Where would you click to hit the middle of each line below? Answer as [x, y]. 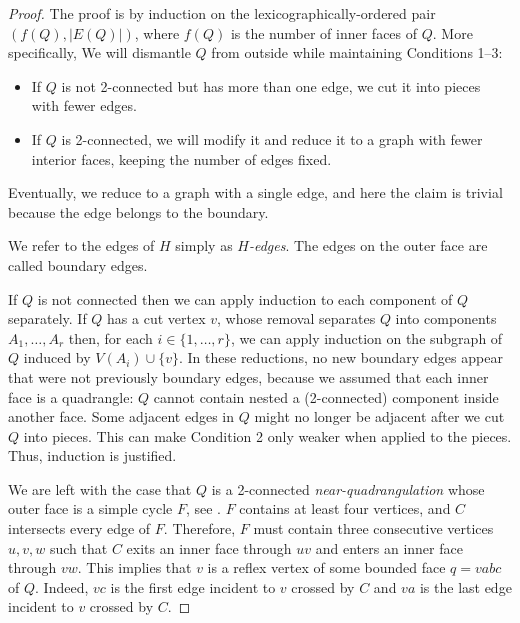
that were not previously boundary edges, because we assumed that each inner [248, 376]
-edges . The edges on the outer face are [368, 245]
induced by [57, 357]
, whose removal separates [296, 318]
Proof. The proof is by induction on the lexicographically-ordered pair [222, 13]
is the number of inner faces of [324, 32]
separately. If [47, 318]
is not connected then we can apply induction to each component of [245, 298]
